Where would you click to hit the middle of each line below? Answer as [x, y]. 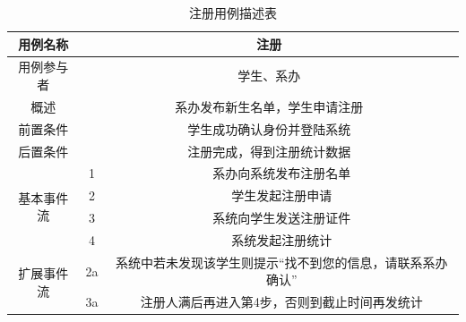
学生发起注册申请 [282, 195]
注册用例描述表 [233, 13]
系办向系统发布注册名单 [282, 173]
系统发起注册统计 [282, 239]
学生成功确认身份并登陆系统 [269, 128]
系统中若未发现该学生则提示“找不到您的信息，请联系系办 [281, 262]
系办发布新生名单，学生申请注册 [269, 106]
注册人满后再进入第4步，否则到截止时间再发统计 [281, 302]
